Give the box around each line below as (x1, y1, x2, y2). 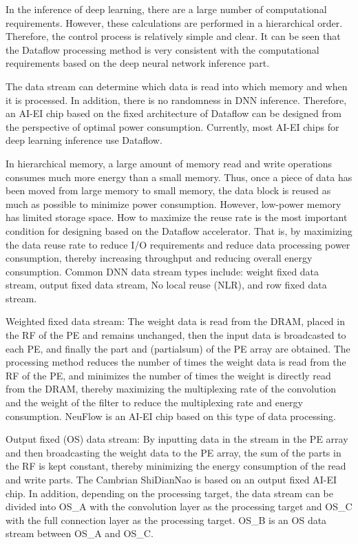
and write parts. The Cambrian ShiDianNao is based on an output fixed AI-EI (6, 472, 337, 486)
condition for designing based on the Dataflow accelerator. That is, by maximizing (6, 223, 352, 238)
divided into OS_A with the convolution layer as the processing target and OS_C (6, 499, 352, 514)
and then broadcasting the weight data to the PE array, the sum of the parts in (6, 445, 341, 459)
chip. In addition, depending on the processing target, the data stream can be (6, 485, 333, 500)
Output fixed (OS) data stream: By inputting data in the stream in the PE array (6, 432, 348, 446)
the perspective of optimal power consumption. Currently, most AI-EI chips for (6, 119, 339, 134)
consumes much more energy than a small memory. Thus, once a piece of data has (6, 169, 352, 184)
